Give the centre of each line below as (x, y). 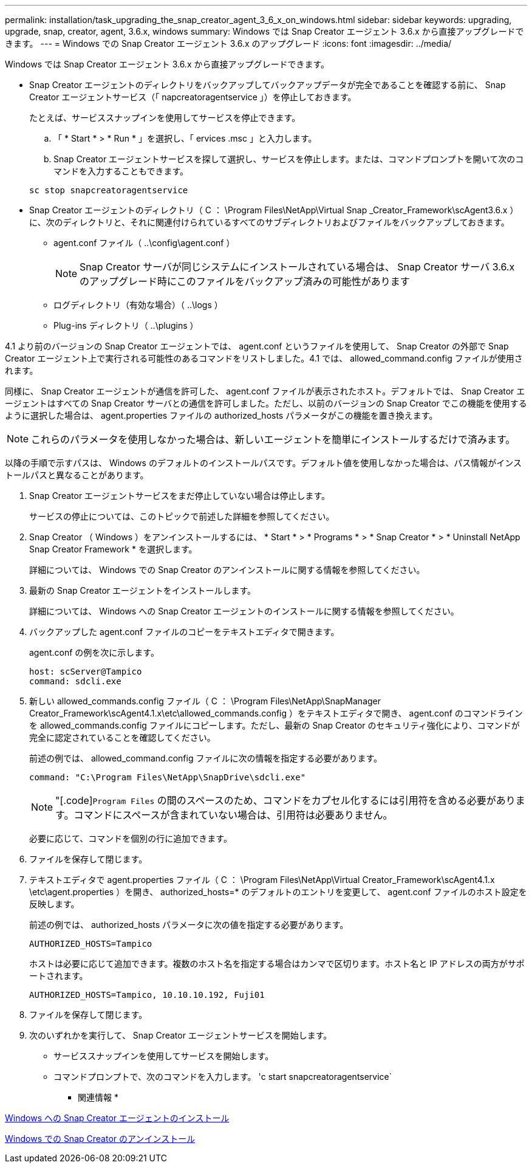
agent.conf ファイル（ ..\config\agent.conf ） (144, 243)
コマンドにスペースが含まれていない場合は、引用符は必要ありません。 (233, 815)
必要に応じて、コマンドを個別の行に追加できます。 (131, 838)
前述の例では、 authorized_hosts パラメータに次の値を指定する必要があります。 (189, 925)
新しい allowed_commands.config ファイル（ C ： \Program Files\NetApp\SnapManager (205, 701)
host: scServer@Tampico (86, 672)
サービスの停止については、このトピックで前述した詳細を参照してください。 (182, 516)
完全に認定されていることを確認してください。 (122, 737)
